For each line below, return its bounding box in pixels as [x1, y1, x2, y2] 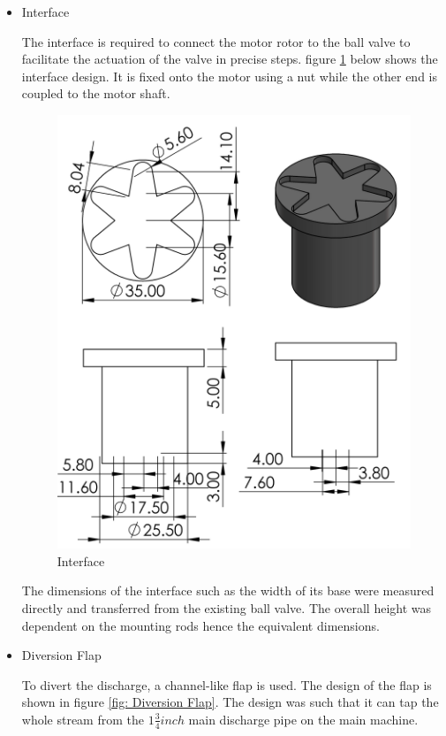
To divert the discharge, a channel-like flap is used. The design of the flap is [21, 675, 432, 694]
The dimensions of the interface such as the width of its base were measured [21, 581, 435, 600]
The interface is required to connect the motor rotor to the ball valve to [21, 32, 411, 50]
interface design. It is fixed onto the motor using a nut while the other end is [21, 66, 437, 85]
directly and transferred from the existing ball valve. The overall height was [21, 598, 432, 617]
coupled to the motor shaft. [21, 84, 170, 103]
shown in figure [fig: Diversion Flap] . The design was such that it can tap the [21, 693, 439, 711]
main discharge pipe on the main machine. [188, 709, 419, 728]
